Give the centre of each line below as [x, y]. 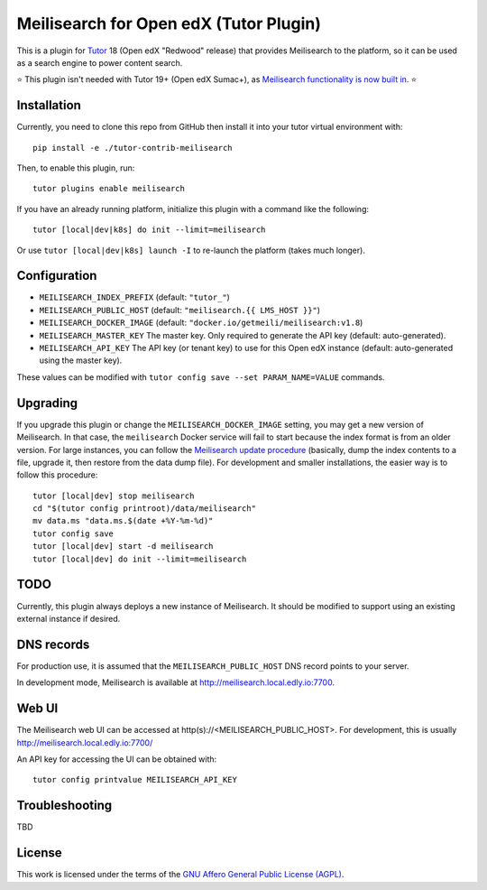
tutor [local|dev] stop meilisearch [114, 496]
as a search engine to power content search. [100, 62]
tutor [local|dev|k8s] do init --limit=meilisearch [149, 230]
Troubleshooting [64, 806]
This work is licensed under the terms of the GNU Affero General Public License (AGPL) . [180, 875]
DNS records [53, 644]
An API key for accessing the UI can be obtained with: [117, 759]
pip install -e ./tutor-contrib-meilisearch [133, 148]
